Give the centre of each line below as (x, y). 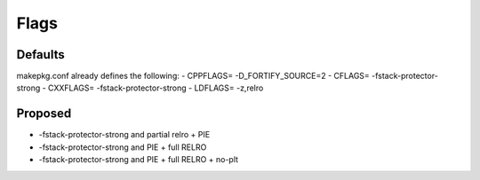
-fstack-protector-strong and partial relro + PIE (124, 135)
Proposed (44, 114)
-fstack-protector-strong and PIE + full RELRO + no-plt (139, 160)
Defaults (41, 55)
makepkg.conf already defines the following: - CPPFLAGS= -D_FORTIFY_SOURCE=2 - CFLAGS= (193, 76)
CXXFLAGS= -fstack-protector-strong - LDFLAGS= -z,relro (156, 88)
